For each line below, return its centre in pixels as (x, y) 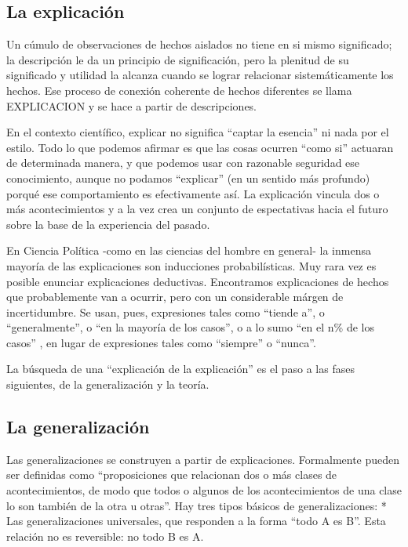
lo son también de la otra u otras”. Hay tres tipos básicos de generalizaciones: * (197, 505)
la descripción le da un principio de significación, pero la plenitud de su (178, 59)
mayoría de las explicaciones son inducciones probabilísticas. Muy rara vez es (191, 265)
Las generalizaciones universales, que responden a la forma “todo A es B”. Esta (196, 521)
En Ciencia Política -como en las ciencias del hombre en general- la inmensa (189, 250)
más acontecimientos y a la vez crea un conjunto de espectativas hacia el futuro (197, 209)
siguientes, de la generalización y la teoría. (108, 384)
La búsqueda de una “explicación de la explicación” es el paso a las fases (180, 369)
